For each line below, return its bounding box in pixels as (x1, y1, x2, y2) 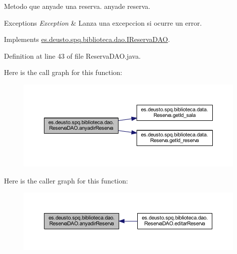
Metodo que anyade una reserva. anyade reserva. (4, 1, 151, 11)
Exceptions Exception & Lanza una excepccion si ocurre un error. (4, 17, 202, 28)
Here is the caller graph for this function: (4, 175, 128, 185)
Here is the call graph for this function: (4, 67, 122, 77)
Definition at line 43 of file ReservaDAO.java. (4, 50, 141, 61)
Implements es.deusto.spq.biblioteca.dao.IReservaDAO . (4, 34, 170, 44)
